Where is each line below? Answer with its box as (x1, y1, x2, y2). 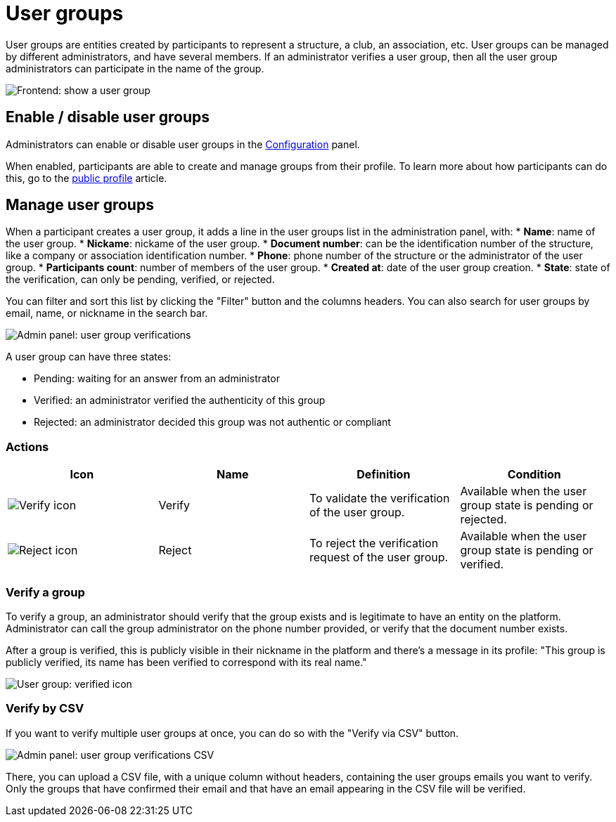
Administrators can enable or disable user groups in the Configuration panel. (6, 138, 360, 150)
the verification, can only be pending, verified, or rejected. (6, 273, 275, 286)
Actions (6, 439, 49, 454)
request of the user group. (309, 550, 449, 565)
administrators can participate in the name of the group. (6, 62, 264, 74)
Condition (507, 467, 561, 482)
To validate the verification (309, 491, 450, 506)
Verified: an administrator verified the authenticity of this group (34, 394, 326, 407)
